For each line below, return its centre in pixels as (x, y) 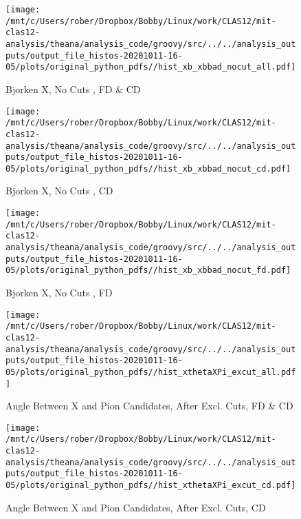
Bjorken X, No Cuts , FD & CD (73, 89)
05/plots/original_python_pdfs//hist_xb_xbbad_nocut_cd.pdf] (148, 169)
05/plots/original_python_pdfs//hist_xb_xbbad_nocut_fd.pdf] (148, 271)
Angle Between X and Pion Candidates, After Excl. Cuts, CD (136, 507)
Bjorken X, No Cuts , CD (59, 191)
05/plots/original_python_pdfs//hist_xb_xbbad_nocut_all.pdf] (151, 67)
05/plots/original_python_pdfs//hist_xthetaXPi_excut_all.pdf (151, 372)
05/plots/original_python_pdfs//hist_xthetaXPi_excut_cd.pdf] (151, 486)
